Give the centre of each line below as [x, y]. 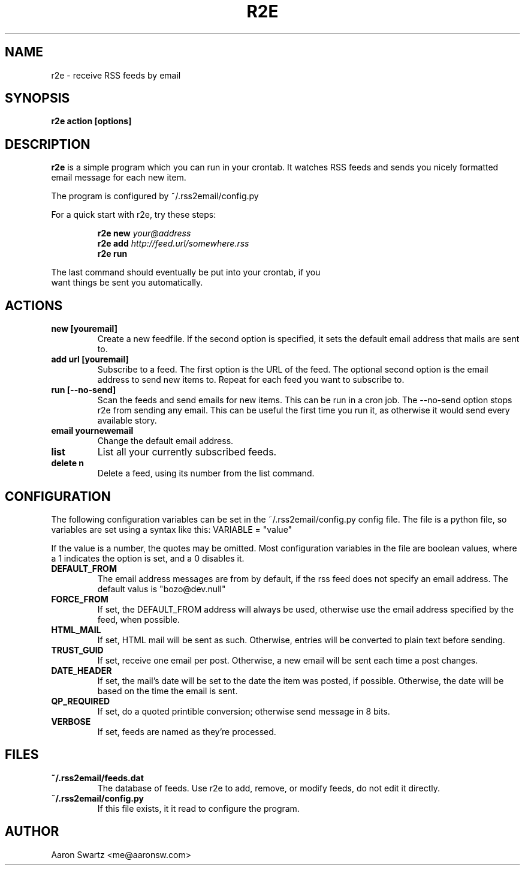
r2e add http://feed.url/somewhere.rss [173, 244]
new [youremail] [84, 329]
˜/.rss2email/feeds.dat [97, 778]
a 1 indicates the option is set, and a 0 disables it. [148, 558]
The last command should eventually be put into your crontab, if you [186, 272]
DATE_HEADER [82, 670]
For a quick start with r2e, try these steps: [134, 215]
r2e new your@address [144, 233]
